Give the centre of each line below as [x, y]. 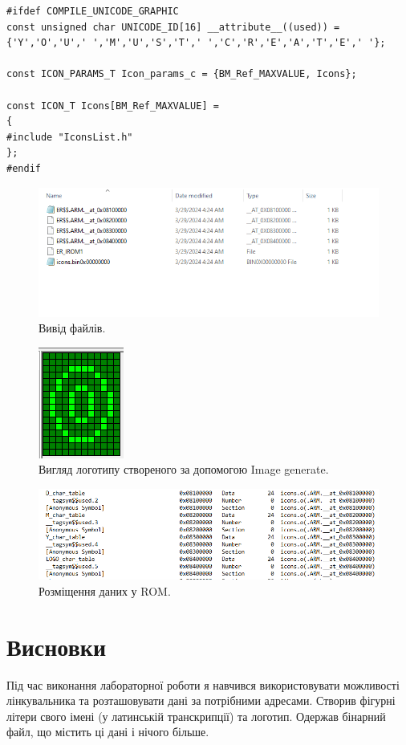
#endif [24, 168]
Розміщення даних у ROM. [105, 590]
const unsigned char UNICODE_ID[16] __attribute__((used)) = [173, 27]
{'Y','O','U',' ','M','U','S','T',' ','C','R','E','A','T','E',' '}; [196, 43]
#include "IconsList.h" [70, 137]
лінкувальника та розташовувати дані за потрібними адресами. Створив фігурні [201, 700]
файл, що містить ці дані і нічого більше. [108, 732]
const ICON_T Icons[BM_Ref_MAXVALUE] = [113, 106]
